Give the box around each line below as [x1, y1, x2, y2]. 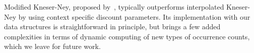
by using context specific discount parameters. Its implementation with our [18, 11, 250, 22]
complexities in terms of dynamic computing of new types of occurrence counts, [4, 31, 250, 41]
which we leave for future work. [4, 41, 101, 51]
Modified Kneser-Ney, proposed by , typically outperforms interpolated [4, 2, 224, 12]
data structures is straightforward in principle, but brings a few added [4, 21, 221, 32]
